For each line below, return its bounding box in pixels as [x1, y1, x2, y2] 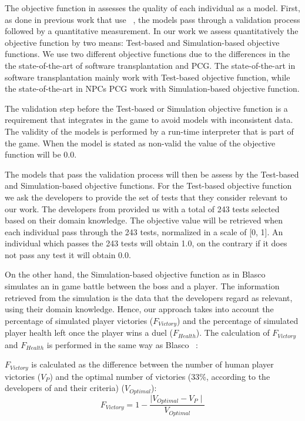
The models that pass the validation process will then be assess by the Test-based [5, 168, 299, 180]
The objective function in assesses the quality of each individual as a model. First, [5, 2, 300, 14]
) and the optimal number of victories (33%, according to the [49, 370, 270, 382]
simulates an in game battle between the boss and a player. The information [5, 280, 280, 292]
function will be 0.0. [5, 148, 77, 161]
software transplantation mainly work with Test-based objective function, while [5, 71, 290, 83]
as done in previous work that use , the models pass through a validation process [5, 13, 300, 25]
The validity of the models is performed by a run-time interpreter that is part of [5, 125, 294, 137]
